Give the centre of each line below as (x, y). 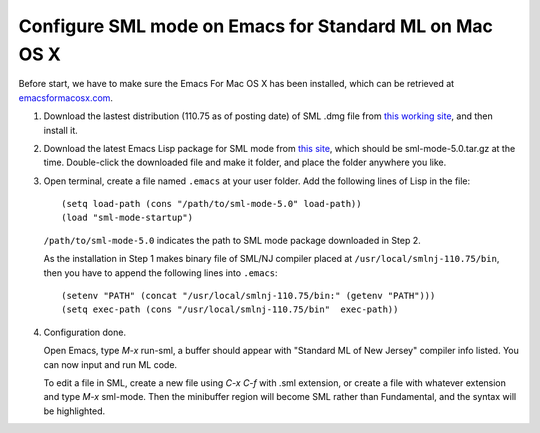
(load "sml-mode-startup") (127, 218)
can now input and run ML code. (110, 364)
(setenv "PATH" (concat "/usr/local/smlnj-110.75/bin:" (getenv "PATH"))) (248, 296)
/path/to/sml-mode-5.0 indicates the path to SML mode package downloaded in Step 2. (232, 240)
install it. (61, 130)
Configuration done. (85, 332)
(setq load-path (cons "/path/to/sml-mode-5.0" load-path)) (211, 204)
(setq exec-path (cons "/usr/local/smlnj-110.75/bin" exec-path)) (230, 309)
